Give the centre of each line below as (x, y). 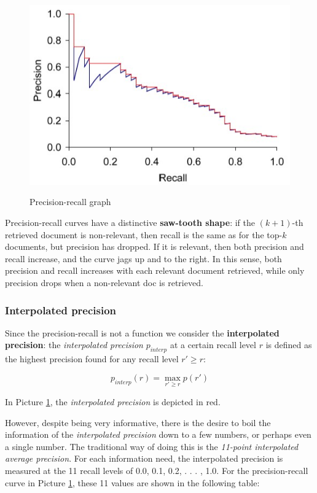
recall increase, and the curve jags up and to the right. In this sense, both (143, 258)
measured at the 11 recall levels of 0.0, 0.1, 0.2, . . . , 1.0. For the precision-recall (157, 470)
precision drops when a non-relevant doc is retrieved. (104, 283)
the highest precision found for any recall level (92, 359)
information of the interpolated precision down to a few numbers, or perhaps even (158, 434)
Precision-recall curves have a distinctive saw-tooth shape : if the (130, 223)
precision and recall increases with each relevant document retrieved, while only (155, 270)
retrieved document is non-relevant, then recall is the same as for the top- (144, 234)
